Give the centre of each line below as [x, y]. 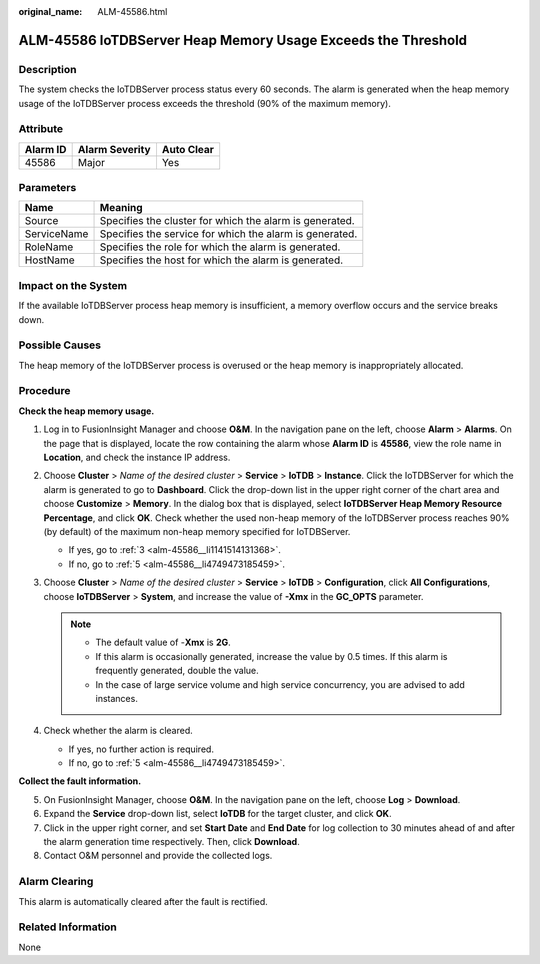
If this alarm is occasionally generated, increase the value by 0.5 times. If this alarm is [271, 656]
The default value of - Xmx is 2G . [163, 642]
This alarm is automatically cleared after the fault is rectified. [143, 901]
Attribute [41, 129]
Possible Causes [60, 345]
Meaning [121, 208]
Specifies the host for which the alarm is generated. [221, 260]
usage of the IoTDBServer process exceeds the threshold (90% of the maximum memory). [205, 103]
